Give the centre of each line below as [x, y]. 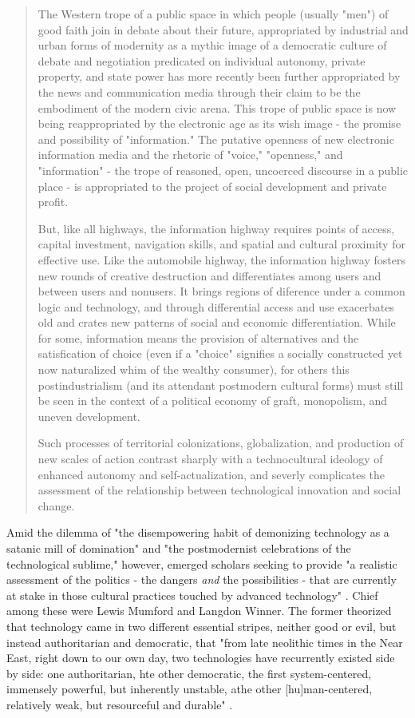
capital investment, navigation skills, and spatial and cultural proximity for [221, 244]
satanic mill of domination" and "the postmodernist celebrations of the [179, 548]
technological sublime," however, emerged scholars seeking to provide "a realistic [202, 563]
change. [56, 505]
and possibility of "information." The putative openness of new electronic [216, 139]
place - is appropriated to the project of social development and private [212, 186]
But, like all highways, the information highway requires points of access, [216, 228]
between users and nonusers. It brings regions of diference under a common [221, 291]
